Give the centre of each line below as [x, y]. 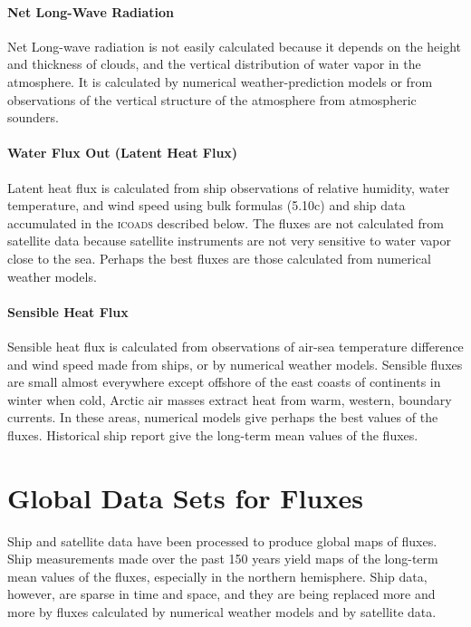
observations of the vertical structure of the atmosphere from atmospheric [212, 99]
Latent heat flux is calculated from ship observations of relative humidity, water [229, 187]
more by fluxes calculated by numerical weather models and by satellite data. [222, 611]
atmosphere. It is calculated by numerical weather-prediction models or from [220, 81]
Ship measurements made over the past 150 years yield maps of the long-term [223, 559]
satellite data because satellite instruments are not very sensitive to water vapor [229, 241]
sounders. [33, 117]
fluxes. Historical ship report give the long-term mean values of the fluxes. [213, 434]
